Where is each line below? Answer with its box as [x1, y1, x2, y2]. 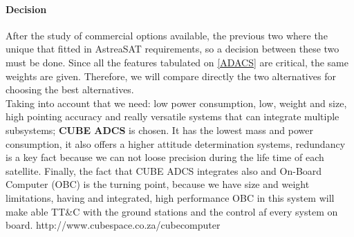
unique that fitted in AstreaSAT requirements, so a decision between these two [6, 41, 339, 56]
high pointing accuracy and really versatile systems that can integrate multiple [6, 109, 339, 124]
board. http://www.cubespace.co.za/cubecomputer [6, 218, 221, 232]
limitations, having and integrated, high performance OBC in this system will [6, 190, 335, 205]
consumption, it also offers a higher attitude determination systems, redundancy [6, 136, 346, 151]
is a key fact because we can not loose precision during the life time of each [6, 150, 324, 164]
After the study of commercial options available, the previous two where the [6, 28, 328, 42]
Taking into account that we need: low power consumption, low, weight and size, [6, 95, 347, 110]
